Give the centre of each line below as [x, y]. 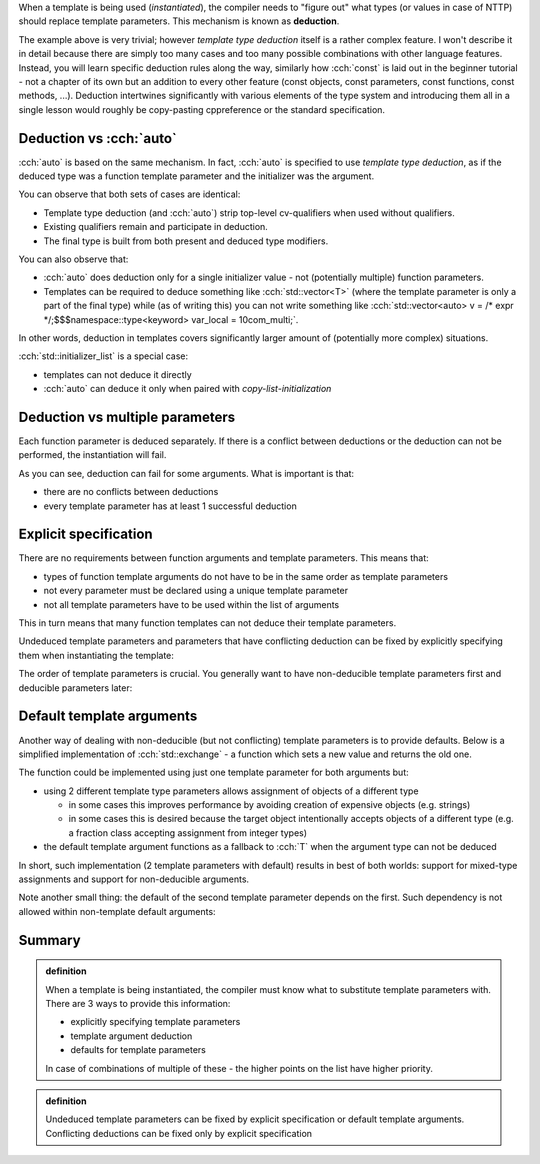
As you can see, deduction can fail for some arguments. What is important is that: [186, 473]
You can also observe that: [73, 259]
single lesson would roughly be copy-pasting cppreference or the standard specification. [201, 109]
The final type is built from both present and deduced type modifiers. [186, 241]
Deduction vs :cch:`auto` [97, 138]
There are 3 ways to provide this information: [138, 1003]
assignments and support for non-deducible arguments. [134, 879]
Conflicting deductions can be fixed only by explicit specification [179, 1133]
